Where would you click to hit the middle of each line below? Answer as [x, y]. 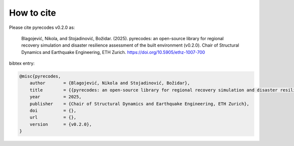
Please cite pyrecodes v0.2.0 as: [42, 27]
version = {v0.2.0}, [61, 124]
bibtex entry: [22, 63]
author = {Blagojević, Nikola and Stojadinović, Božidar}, [110, 83]
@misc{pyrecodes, [40, 76]
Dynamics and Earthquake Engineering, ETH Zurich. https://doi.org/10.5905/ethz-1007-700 [113, 52]
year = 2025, [56, 97]
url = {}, [53, 117]
